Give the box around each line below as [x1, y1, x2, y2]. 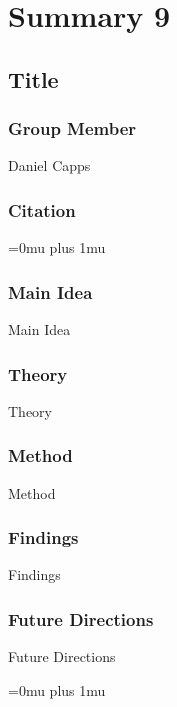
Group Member [8, 116, 137, 141]
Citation [8, 197, 76, 222]
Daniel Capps [8, 155, 91, 176]
